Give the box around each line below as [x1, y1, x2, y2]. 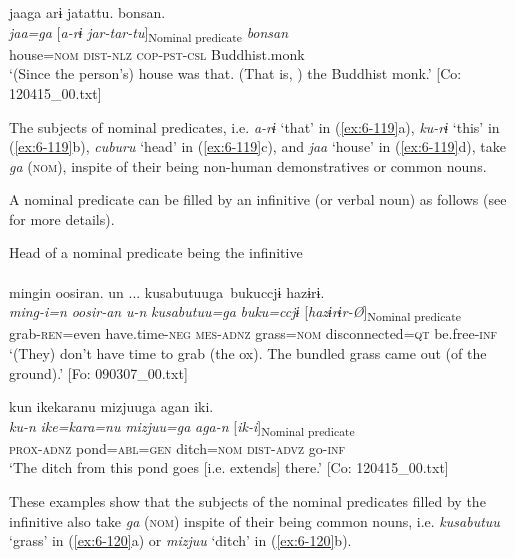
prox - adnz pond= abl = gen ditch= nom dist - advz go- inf [9, 437, 346, 458]
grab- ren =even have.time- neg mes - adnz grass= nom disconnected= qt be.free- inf [9, 323, 497, 344]
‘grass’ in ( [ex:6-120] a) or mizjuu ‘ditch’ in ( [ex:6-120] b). [9, 530, 352, 551]
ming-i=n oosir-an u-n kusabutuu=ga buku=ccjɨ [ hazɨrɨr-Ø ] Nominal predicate [9, 301, 461, 325]
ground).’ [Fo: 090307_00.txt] [9, 362, 188, 383]
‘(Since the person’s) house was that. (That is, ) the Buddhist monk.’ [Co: [9, 63, 462, 84]
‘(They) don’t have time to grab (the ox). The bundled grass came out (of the [9, 342, 487, 363]
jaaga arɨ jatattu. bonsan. [9, 2, 166, 22]
